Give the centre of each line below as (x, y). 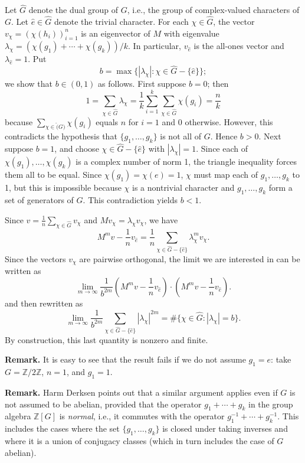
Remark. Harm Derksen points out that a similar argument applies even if (141, 392)
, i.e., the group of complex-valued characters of (213, 10)
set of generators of (39, 200)
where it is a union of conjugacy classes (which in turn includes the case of (140, 441)
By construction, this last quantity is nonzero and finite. (106, 339)
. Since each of (222, 149)
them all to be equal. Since (53, 175)
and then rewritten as (44, 303)
